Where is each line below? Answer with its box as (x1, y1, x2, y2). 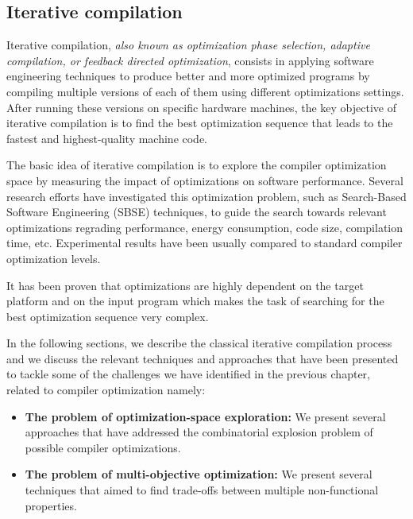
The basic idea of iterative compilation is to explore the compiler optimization (6, 157, 387, 173)
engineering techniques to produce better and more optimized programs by (6, 68, 370, 84)
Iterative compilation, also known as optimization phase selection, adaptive (6, 37, 370, 53)
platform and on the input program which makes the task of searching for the (6, 292, 384, 309)
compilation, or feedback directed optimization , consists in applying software (6, 52, 374, 68)
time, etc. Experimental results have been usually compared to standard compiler (6, 234, 403, 251)
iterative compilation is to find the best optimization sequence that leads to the (6, 114, 393, 131)
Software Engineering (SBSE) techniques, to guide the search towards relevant (6, 203, 387, 220)
